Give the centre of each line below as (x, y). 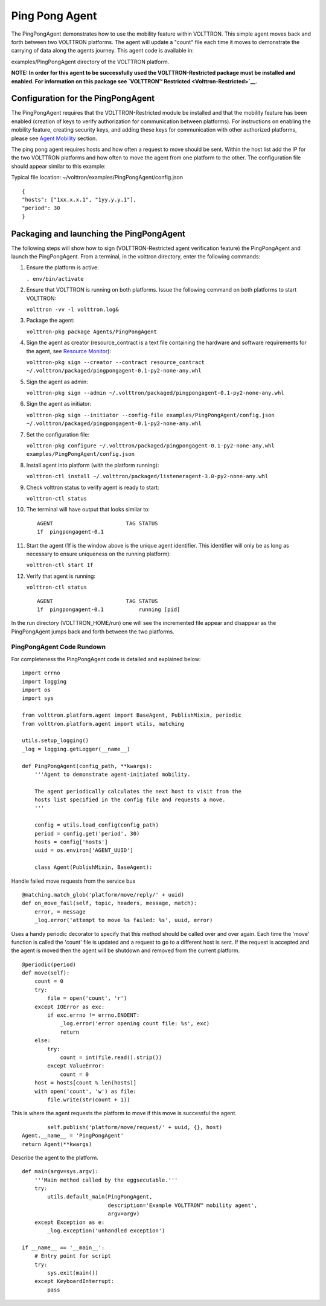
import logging (44, 681)
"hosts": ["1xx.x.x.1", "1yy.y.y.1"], (79, 200)
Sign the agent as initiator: (59, 404)
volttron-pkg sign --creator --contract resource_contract (116, 362)
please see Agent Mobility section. (54, 138)
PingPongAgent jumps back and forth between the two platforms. (93, 632)
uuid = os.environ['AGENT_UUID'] (84, 850)
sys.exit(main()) (73, 1273)
